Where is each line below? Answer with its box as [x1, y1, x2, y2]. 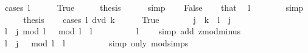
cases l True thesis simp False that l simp [4, 1, 304, 13]
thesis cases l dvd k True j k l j [23, 13, 231, 25]
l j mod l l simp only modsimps [4, 36, 189, 49]
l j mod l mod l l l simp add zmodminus [4, 25, 241, 37]
